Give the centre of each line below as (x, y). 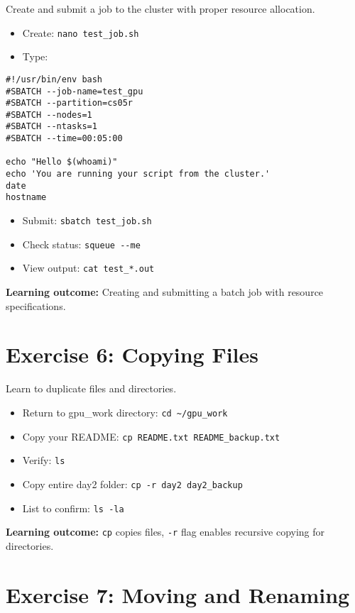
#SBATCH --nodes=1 (49, 115)
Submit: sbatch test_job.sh (87, 220)
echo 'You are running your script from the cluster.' (138, 174)
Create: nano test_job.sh (81, 32)
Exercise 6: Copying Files (132, 354)
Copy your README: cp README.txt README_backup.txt (151, 436)
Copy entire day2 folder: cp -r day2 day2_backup (132, 484)
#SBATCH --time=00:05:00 (64, 139)
